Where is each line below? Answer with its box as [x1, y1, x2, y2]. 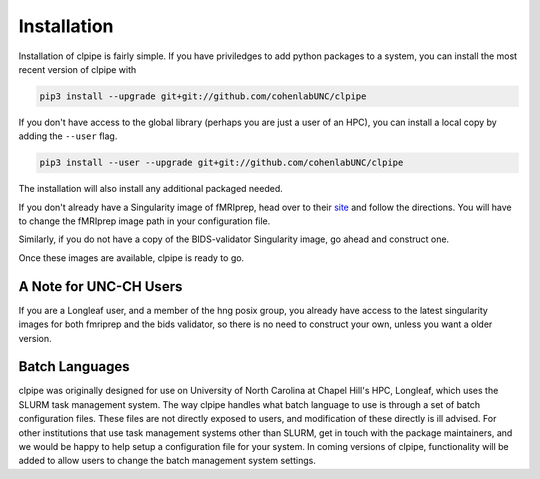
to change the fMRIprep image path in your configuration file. [18, 215, 271, 227]
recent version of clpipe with [18, 63, 137, 75]
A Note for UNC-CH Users [18, 278, 183, 295]
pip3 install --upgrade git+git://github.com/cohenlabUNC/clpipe [39, 90, 367, 102]
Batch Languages [18, 358, 130, 375]
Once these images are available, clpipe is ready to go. [18, 251, 245, 264]
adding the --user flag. [18, 130, 118, 142]
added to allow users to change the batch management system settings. [18, 455, 317, 467]
